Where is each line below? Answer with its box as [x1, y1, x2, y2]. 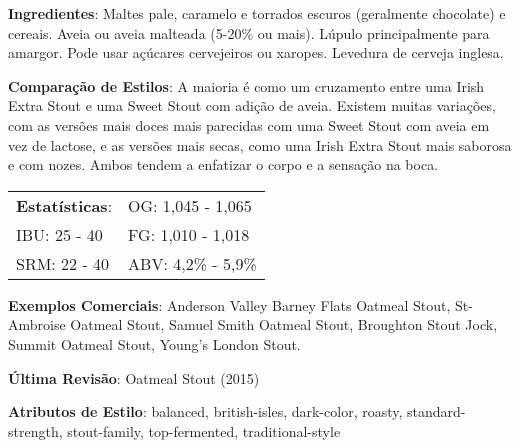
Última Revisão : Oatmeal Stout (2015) [8, 367, 260, 388]
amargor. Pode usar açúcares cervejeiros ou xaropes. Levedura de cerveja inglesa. [8, 42, 504, 63]
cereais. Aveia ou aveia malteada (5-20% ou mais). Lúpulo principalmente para [8, 22, 490, 43]
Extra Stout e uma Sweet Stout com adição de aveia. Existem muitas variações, [8, 95, 496, 116]
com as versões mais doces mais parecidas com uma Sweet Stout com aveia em [8, 114, 490, 135]
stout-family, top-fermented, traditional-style [67, 420, 341, 441]
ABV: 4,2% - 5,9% [128, 251, 257, 275]
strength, [8, 420, 63, 441]
